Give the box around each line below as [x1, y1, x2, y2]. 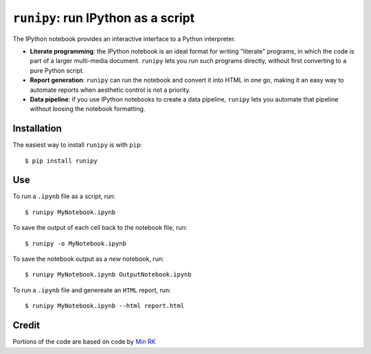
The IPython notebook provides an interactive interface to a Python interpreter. [12, 34, 236, 43]
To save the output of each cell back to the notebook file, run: [12, 224, 188, 232]
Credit [12, 320, 41, 331]
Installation [12, 123, 62, 134]
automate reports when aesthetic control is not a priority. [30, 86, 191, 94]
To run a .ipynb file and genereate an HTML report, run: [12, 285, 171, 294]
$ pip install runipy [25, 156, 98, 165]
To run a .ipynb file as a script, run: [12, 192, 116, 200]
